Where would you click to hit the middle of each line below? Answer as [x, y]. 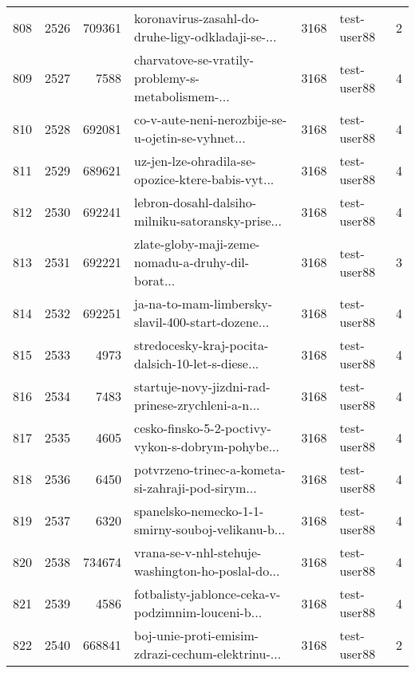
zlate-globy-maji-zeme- [197, 244]
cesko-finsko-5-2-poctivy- [203, 428]
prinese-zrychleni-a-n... [197, 405]
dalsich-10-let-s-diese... [197, 363]
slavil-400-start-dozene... [202, 322]
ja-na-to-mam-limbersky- [204, 303]
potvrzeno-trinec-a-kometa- [210, 469]
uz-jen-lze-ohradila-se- [195, 161]
